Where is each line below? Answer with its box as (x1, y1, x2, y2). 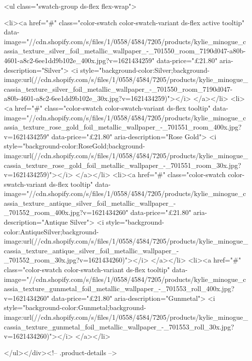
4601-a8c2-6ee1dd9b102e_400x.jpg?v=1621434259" (4, 55, 155, 65)
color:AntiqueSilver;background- (4, 226, 99, 236)
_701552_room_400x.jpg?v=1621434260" (4, 207, 128, 217)
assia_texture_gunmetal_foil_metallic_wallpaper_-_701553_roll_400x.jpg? (4, 283, 235, 294)
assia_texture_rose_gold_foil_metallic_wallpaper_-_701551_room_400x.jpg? (4, 122, 242, 132)
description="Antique (4, 217, 68, 227)
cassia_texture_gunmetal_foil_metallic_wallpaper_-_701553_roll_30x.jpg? (4, 321, 234, 331)
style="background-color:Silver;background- (80, 65, 210, 75)
